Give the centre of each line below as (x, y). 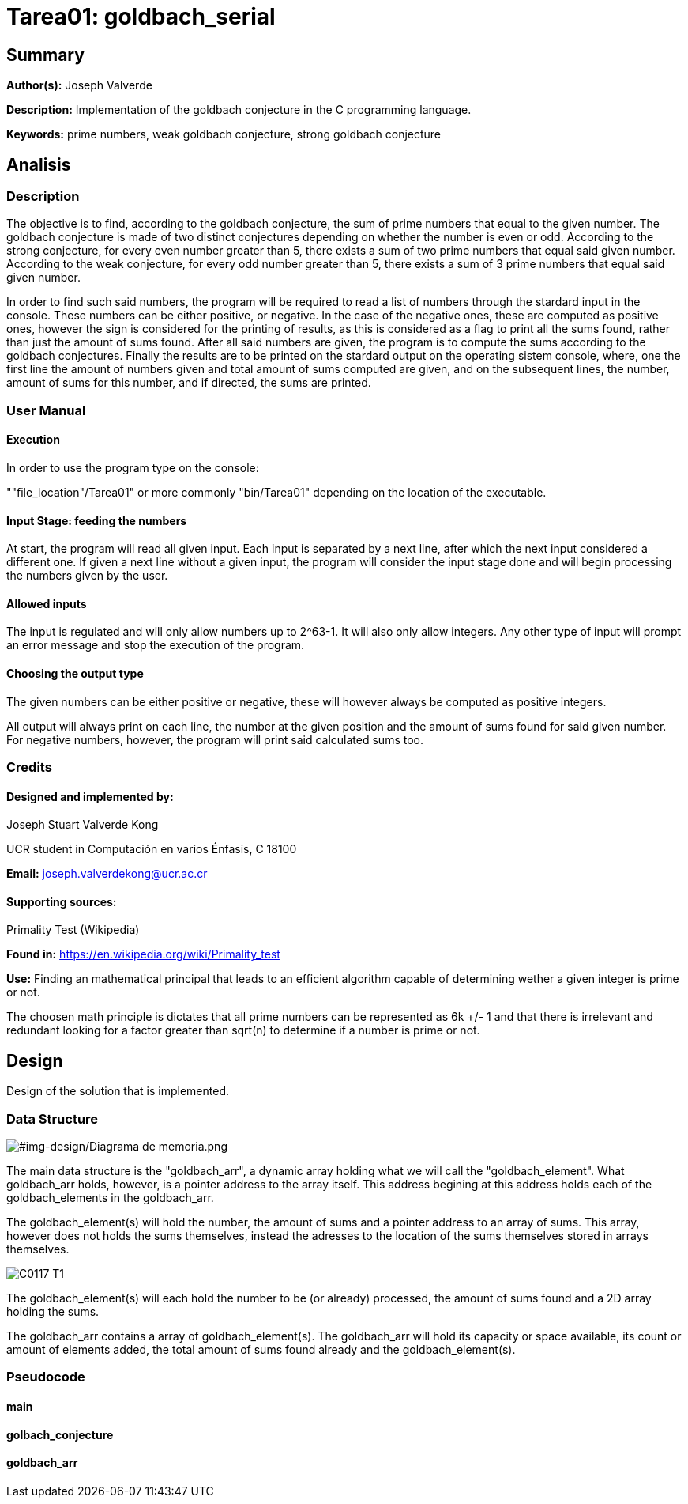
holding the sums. (53, 1312)
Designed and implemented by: (90, 796)
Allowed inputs (47, 603)
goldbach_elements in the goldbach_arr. (110, 1198)
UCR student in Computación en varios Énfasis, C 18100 (152, 849)
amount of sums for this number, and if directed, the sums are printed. (189, 383)
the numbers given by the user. (87, 576)
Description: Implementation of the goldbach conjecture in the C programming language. (239, 110)
